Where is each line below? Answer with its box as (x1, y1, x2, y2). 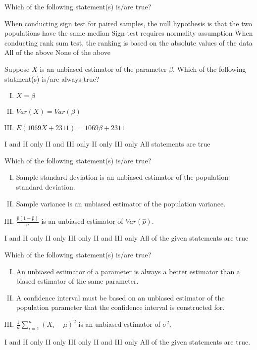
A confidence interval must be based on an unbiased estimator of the (16, 292, 225, 302)
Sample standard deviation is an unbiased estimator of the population (16, 172, 229, 182)
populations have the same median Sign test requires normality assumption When (4, 28, 253, 38)
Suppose (4, 63, 30, 74)
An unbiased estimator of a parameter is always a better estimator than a (16, 266, 240, 276)
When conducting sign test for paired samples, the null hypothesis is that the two (4, 18, 252, 28)
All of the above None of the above (4, 47, 110, 57)
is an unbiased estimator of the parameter (40, 63, 167, 74)
